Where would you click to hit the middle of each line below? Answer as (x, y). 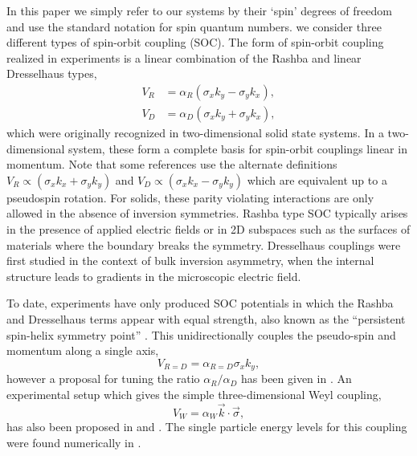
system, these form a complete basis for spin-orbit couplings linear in (238, 148)
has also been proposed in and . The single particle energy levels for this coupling (207, 427)
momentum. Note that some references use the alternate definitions (172, 164)
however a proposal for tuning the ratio (103, 379)
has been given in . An (296, 379)
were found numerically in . (74, 442)
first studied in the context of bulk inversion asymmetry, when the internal (190, 261)
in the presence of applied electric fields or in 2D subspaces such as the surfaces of (208, 229)
